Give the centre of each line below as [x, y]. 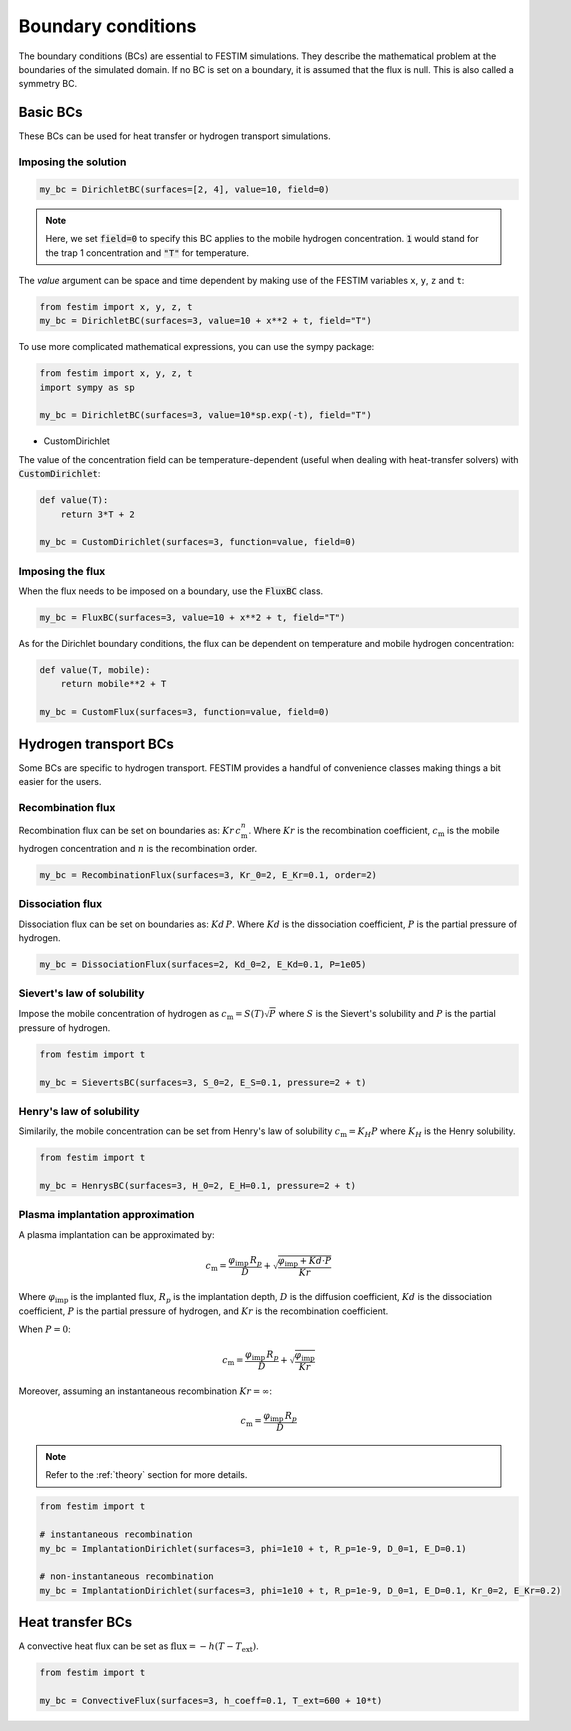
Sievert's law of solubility [81, 993]
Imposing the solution [72, 162]
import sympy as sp [87, 387]
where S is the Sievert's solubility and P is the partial [387, 1013]
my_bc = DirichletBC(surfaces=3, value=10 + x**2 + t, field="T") [205, 321]
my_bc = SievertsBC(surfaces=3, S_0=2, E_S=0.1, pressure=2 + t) [203, 1082]
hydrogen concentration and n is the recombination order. [138, 848]
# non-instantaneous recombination [126, 1576]
